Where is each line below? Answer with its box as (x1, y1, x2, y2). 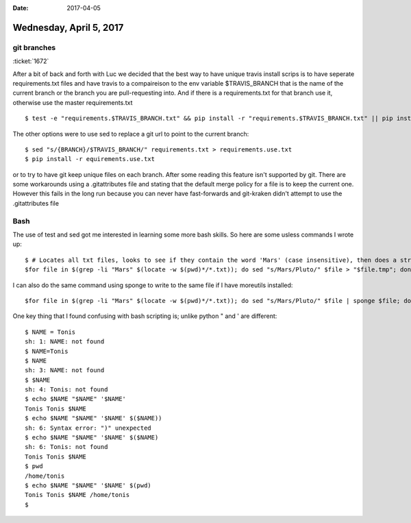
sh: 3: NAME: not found (25, 367, 105, 374)
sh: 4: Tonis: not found (25, 386, 108, 393)
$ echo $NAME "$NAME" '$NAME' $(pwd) (25, 481, 152, 489)
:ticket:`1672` (12, 57, 49, 65)
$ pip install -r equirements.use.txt (25, 155, 155, 163)
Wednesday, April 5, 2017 (12, 21, 124, 34)
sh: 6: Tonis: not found (25, 443, 108, 451)
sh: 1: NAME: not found (25, 338, 105, 345)
